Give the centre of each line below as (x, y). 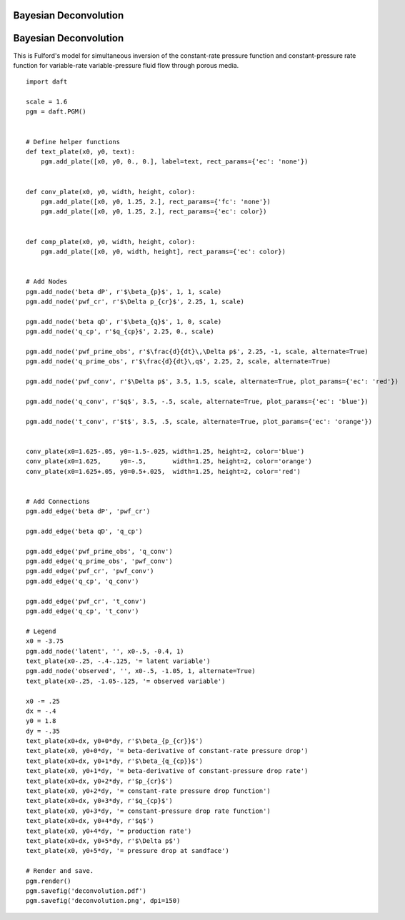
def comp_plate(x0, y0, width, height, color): (111, 242)
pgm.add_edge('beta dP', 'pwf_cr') (88, 511)
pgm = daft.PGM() (56, 112)
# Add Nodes (47, 282)
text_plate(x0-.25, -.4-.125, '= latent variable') (118, 661)
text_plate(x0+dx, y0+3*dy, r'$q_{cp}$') (99, 801)
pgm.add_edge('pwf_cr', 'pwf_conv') (90, 571)
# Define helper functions (73, 142)
